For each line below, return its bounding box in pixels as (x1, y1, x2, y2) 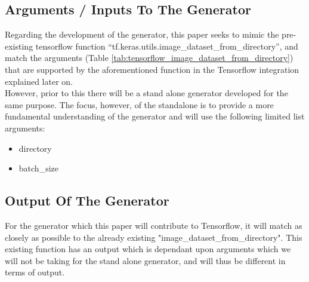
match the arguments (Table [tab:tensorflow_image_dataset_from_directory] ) (5, 51, 293, 64)
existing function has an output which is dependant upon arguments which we (5, 243, 291, 255)
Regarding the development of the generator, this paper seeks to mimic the (5, 28, 279, 41)
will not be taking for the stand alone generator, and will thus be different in (5, 254, 286, 266)
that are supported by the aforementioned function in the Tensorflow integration (5, 63, 299, 75)
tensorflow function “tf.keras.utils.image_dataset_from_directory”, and (35, 39, 298, 52)
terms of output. (5, 266, 65, 278)
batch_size (18, 162, 58, 174)
